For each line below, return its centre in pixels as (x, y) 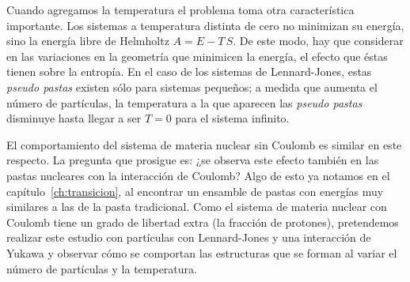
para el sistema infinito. (232, 118)
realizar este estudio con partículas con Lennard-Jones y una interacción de (189, 237)
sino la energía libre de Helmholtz (88, 41)
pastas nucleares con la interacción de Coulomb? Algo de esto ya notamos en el (198, 175)
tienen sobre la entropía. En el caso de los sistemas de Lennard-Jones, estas (189, 71)
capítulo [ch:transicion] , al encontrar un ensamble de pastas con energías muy (195, 191)
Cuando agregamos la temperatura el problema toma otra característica (180, 9)
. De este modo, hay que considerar (318, 41)
